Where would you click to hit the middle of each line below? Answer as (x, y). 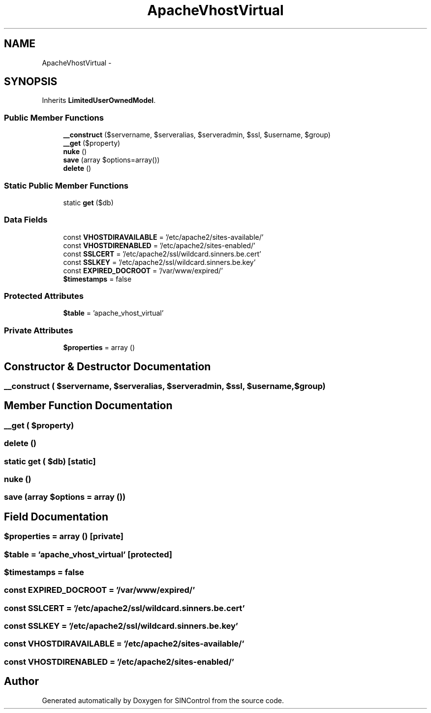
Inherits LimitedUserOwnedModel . (99, 100)
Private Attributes (39, 330)
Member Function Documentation (88, 406)
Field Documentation (56, 517)
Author (21, 681)
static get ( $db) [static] (50, 461)
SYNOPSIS (31, 82)
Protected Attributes (44, 296)
